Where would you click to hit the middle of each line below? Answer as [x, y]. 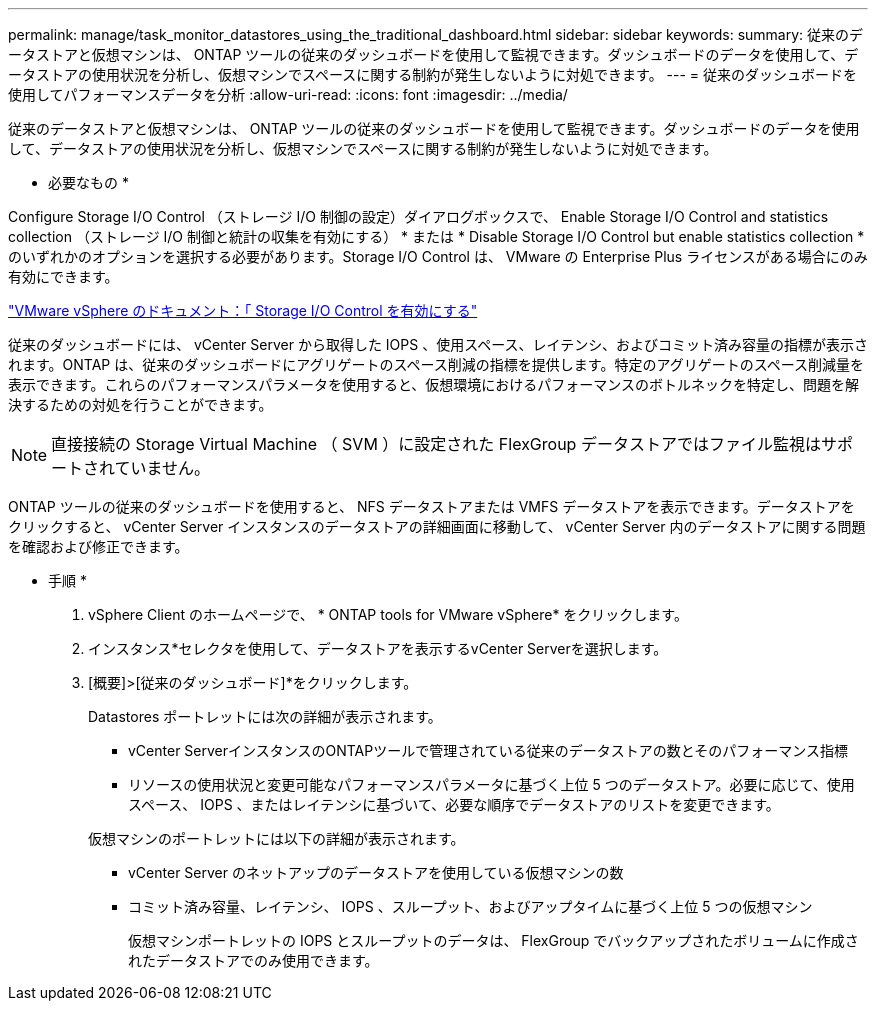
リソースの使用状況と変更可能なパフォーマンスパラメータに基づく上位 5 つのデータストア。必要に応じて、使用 [491, 784]
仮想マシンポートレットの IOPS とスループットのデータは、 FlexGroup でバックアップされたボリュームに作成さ [493, 940]
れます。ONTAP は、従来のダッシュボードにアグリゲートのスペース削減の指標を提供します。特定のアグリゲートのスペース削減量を [436, 364]
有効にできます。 [63, 276]
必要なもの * [88, 182]
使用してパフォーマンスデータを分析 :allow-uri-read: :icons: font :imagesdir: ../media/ [288, 94]
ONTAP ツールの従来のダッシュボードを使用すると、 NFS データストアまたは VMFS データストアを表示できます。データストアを [431, 506]
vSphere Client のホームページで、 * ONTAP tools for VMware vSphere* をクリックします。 [388, 614]
